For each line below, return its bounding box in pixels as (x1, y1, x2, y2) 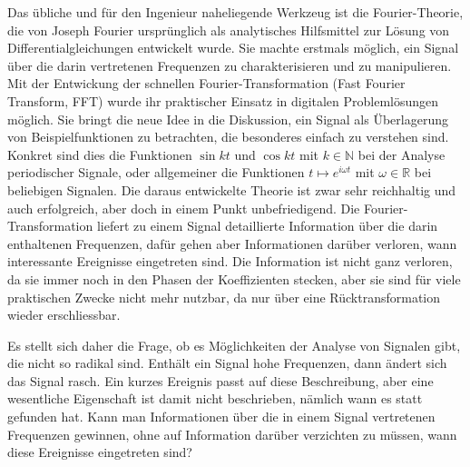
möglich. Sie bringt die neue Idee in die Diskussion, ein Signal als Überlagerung (7, 109, 448, 128)
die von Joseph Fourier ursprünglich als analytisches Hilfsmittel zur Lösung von (7, 20, 450, 39)
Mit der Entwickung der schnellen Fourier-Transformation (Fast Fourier (7, 74, 406, 93)
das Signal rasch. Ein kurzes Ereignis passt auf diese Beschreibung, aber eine (7, 371, 434, 390)
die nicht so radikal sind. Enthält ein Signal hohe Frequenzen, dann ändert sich (7, 353, 447, 373)
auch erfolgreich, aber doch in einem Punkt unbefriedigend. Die (7, 198, 360, 217)
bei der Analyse (357, 144, 446, 164)
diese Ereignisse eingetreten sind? (7, 442, 192, 462)
